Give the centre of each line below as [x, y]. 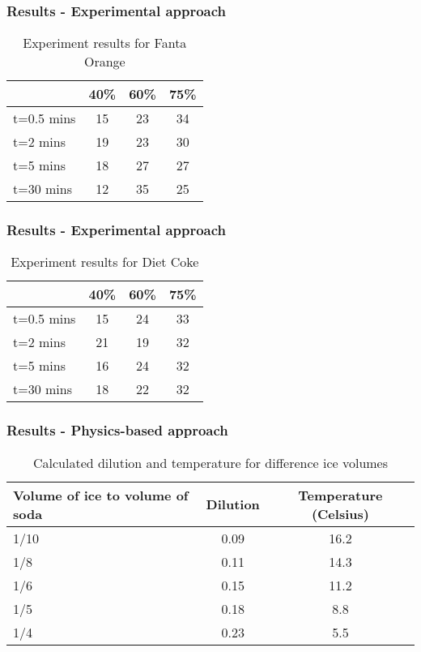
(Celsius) [340, 513]
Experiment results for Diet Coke [105, 262]
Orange [104, 62]
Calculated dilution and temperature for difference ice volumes [210, 462]
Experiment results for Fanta [105, 43]
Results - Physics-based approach [117, 430]
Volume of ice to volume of [101, 495]
